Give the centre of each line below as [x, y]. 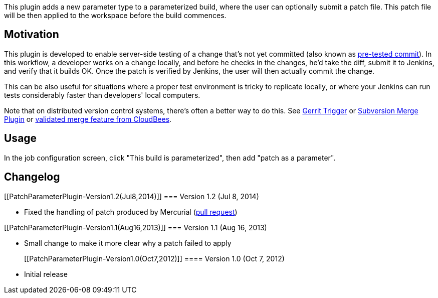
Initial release [46, 274]
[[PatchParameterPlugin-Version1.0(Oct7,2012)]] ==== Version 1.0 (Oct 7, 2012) [154, 258]
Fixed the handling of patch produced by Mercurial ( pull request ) [131, 212]
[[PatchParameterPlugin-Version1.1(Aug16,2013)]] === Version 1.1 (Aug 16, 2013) [136, 227]
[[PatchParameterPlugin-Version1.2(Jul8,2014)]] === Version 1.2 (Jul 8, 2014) [132, 196]
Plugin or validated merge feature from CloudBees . [88, 119]
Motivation [32, 35]
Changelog [32, 177]
